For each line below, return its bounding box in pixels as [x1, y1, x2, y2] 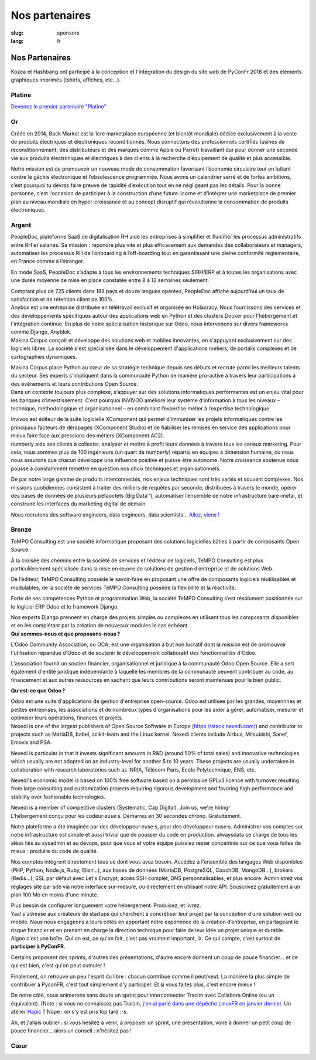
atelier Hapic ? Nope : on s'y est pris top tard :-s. [11, 1008, 128, 1015]
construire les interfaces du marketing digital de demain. [11, 500, 147, 507]
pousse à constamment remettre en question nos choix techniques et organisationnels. [11, 465, 221, 472]
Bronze [11, 525, 32, 534]
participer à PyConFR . [11, 943, 66, 950]
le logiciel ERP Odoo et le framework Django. [11, 603, 119, 610]
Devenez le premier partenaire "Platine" [11, 103, 107, 110]
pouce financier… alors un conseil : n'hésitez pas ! [11, 1027, 132, 1034]
